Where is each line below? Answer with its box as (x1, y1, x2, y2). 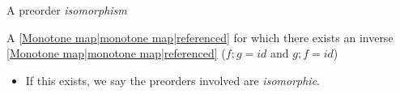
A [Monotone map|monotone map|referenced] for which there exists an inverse (6, 28, 394, 45)
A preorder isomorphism (6, 2, 127, 18)
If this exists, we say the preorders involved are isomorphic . (25, 71, 321, 88)
